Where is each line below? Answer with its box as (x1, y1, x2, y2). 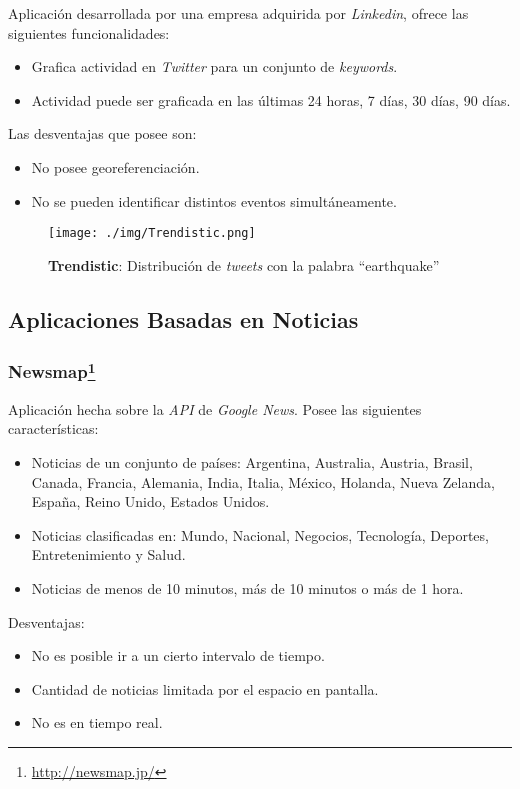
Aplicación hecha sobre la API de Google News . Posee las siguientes (8, 398, 422, 419)
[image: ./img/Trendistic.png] (48, 226, 256, 241)
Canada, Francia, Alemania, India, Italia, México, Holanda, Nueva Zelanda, (31, 471, 495, 492)
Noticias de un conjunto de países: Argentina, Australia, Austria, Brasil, (31, 452, 473, 473)
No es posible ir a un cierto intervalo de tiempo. (31, 645, 325, 666)
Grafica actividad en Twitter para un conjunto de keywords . (31, 56, 398, 77)
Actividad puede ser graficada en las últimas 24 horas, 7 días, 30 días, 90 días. (31, 89, 511, 110)
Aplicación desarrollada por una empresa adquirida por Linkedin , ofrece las (8, 3, 469, 23)
